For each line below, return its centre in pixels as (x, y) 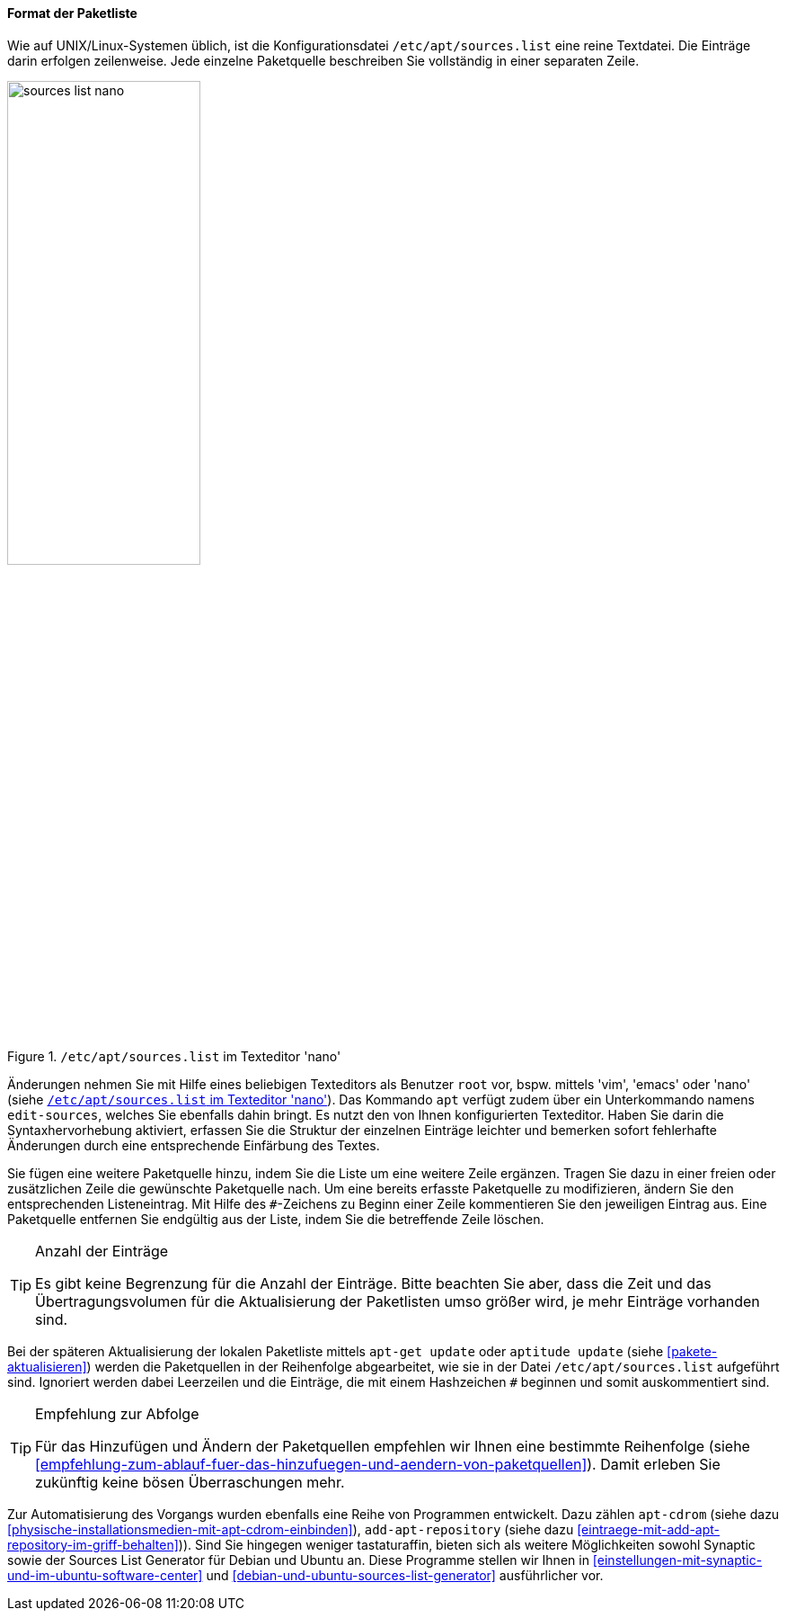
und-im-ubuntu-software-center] (105, 1575)
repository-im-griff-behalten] (93, 1544)
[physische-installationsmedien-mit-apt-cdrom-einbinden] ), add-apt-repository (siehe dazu (291, 1529)
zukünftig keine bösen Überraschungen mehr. (190, 1482)
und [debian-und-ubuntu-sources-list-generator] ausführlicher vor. (405, 1575)
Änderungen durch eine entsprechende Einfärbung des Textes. (194, 1145)
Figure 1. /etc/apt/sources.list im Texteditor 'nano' (174, 1056)
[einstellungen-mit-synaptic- (677, 1560)
